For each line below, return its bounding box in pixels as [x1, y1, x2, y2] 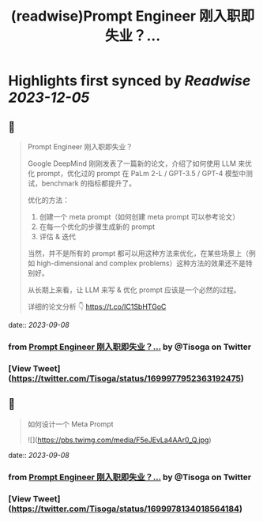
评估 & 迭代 [39, 232, 77, 241]
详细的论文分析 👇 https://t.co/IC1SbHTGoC [27, 302, 167, 311]
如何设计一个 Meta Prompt [27, 419, 114, 429]
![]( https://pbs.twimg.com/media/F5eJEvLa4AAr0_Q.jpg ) [27, 435, 212, 445]
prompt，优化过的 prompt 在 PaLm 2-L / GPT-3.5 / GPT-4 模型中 [36, 169, 246, 178]
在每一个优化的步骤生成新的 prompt [39, 222, 156, 231]
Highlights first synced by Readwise [8, 72, 251, 90]
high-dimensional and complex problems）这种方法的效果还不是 [36, 258, 246, 268]
